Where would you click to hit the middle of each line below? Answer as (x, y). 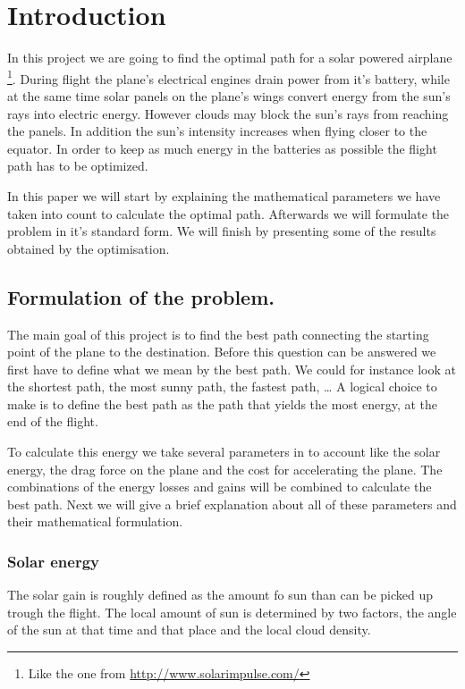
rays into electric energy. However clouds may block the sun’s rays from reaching (228, 113)
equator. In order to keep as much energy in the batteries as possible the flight (222, 148)
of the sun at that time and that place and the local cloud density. (189, 630)
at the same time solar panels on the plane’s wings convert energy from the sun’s (229, 95)
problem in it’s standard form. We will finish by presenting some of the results (222, 231)
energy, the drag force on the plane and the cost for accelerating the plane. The (225, 469)
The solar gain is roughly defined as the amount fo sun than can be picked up (220, 595)
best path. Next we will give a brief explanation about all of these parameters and (232, 504)
